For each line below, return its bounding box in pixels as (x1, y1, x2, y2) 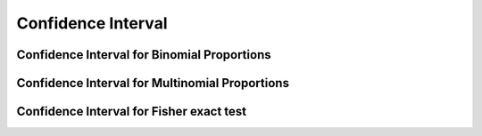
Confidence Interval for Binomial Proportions (16, 47, 271, 62)
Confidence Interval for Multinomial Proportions (16, 76, 290, 91)
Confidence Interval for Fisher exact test (16, 104, 247, 119)
